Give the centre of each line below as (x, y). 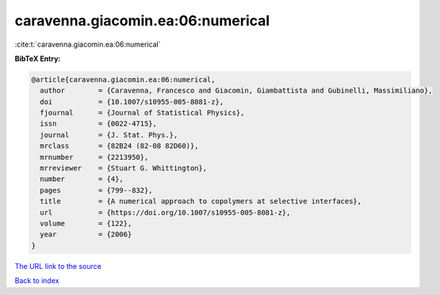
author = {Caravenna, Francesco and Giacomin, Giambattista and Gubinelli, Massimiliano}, (236, 91)
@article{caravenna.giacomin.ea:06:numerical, (123, 79)
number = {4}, (82, 179)
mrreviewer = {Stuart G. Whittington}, (124, 168)
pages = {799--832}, (97, 190)
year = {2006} (86, 234)
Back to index (37, 281)
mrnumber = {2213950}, (94, 157)
